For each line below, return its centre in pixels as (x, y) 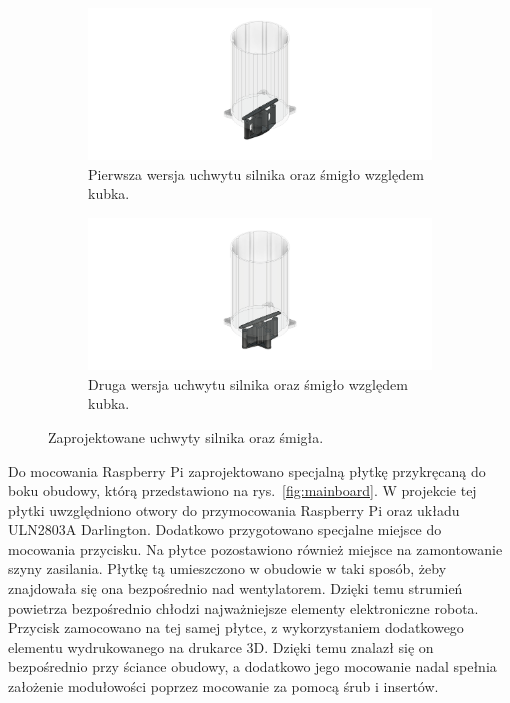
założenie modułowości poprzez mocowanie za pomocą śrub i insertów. (223, 686)
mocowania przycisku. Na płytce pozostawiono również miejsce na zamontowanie (255, 548)
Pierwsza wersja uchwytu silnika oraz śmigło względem (256, 173)
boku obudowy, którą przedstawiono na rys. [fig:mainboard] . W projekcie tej (242, 490)
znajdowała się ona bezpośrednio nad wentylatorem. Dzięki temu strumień (235, 588)
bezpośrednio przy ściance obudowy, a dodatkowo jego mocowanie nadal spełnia (252, 666)
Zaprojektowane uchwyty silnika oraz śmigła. (186, 436)
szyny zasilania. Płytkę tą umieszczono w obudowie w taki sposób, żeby (227, 568)
